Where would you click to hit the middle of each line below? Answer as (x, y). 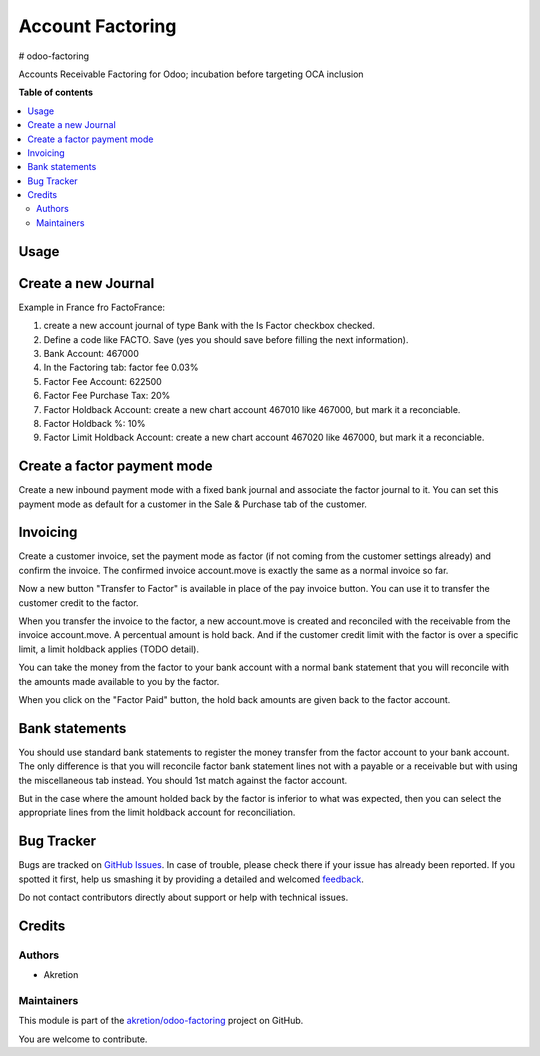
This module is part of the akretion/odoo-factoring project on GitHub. (161, 1021)
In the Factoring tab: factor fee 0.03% (121, 367)
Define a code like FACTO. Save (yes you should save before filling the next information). (226, 339)
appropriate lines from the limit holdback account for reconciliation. (157, 812)
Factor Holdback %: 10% (94, 423)
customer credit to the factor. (78, 602)
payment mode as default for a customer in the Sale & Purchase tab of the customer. (192, 504)
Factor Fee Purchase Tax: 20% (107, 396)
